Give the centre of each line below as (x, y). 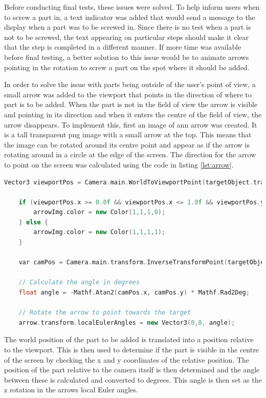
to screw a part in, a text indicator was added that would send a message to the (130, 17)
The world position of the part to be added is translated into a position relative (129, 339)
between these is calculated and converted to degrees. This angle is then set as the (133, 379)
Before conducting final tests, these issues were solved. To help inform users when (132, 7)
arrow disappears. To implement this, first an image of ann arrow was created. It (131, 124)
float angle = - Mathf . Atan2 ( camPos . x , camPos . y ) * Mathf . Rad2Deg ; (134, 293)
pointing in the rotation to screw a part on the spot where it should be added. (127, 67)
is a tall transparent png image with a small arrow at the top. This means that (128, 134)
